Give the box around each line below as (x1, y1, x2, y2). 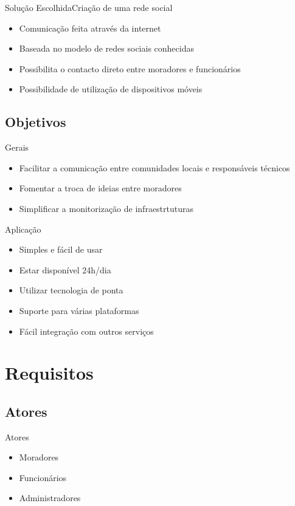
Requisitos (5, 360, 94, 385)
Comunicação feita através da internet (19, 21, 161, 34)
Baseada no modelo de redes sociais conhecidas (19, 42, 194, 55)
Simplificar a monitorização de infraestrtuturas (19, 202, 194, 214)
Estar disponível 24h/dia (19, 263, 111, 276)
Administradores (19, 491, 81, 504)
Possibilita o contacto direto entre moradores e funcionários (19, 62, 241, 75)
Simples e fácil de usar (19, 243, 103, 256)
